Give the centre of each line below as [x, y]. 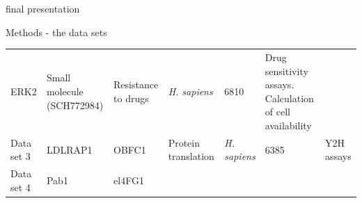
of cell [277, 112]
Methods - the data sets [56, 32]
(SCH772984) [75, 105]
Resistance [136, 84]
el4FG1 [129, 180]
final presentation [43, 8]
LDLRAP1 [69, 149]
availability [288, 125]
